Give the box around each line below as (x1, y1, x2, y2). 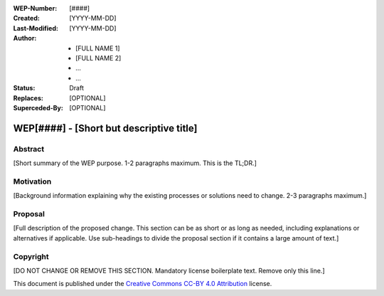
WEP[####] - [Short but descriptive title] (13, 122, 198, 134)
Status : (13, 84, 36, 92)
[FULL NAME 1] (75, 43, 120, 53)
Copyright (13, 251, 49, 261)
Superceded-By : (13, 103, 63, 112)
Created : (13, 14, 41, 23)
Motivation (13, 176, 52, 186)
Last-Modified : (13, 23, 58, 32)
